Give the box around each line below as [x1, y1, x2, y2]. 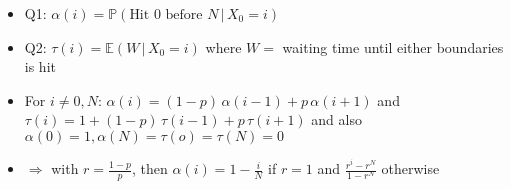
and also [311, 109, 362, 130]
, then [131, 158, 168, 179]
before [165, 8, 203, 22]
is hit [24, 56, 56, 77]
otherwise [381, 158, 440, 179]
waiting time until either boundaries [282, 36, 504, 57]
